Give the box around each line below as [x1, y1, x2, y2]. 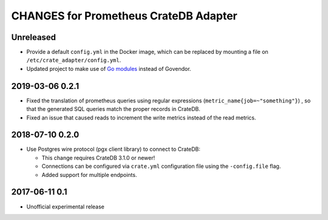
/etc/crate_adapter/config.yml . [26, 56, 121, 64]
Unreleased [11, 32, 56, 42]
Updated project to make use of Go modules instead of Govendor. [26, 65, 191, 72]
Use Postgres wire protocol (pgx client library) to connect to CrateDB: [26, 145, 200, 153]
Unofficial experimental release [26, 203, 104, 210]
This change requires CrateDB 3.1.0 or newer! [41, 154, 155, 161]
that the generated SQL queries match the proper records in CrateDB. [26, 105, 200, 113]
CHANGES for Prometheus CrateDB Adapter [11, 9, 237, 22]
